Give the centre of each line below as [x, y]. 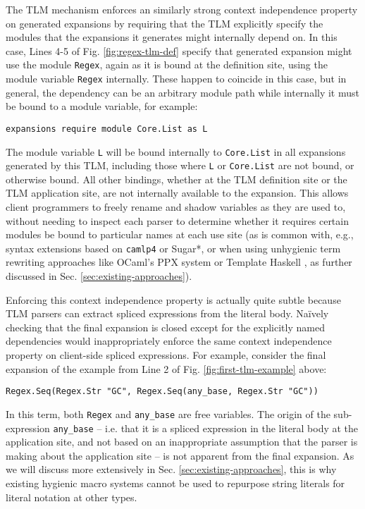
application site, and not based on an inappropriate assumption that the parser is [182, 442]
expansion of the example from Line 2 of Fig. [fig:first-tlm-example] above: [166, 368]
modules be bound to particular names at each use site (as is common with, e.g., [180, 234]
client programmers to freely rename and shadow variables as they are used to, [176, 207]
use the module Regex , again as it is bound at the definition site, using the [167, 65]
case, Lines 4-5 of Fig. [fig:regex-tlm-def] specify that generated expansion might [179, 50]
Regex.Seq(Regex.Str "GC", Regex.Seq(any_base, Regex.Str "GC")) [162, 392]
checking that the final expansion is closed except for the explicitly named [165, 327]
